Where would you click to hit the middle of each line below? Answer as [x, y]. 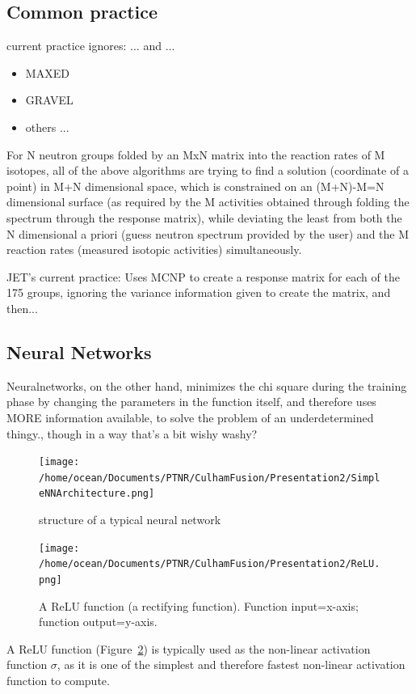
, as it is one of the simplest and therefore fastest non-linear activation [231, 664]
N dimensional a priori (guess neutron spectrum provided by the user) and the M [208, 233]
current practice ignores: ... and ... [91, 46]
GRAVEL [49, 100]
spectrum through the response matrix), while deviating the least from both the [204, 217]
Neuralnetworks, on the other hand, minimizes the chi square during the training [207, 385]
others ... [47, 127]
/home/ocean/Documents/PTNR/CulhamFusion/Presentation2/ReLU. [210, 564]
